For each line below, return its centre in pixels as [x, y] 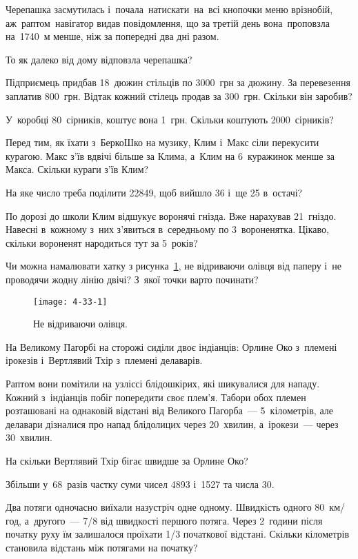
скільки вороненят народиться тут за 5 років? [102, 242]
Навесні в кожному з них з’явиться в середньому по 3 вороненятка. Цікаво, [167, 229]
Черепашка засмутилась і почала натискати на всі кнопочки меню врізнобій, [169, 9]
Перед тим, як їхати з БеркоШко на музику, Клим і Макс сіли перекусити [162, 142]
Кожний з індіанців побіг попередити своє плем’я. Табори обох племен [156, 397]
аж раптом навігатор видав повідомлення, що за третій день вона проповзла [168, 22]
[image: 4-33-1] [70, 302]
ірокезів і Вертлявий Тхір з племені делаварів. [104, 360]
